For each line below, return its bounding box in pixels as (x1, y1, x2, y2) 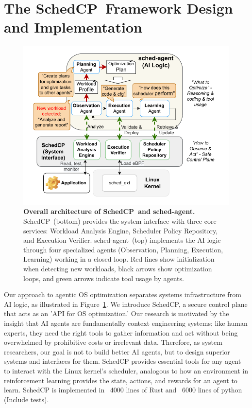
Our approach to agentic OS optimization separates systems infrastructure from (4, 289, 241, 300)
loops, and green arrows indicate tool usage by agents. (23, 273, 184, 283)
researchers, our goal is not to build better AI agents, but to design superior (4, 346, 230, 356)
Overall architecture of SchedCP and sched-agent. (23, 206, 195, 216)
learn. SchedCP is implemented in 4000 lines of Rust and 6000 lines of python (4, 385, 242, 395)
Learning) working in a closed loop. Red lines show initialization (23, 254, 215, 264)
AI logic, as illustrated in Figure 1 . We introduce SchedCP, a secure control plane (4, 299, 248, 309)
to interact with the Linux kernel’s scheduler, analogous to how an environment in (4, 365, 249, 375)
